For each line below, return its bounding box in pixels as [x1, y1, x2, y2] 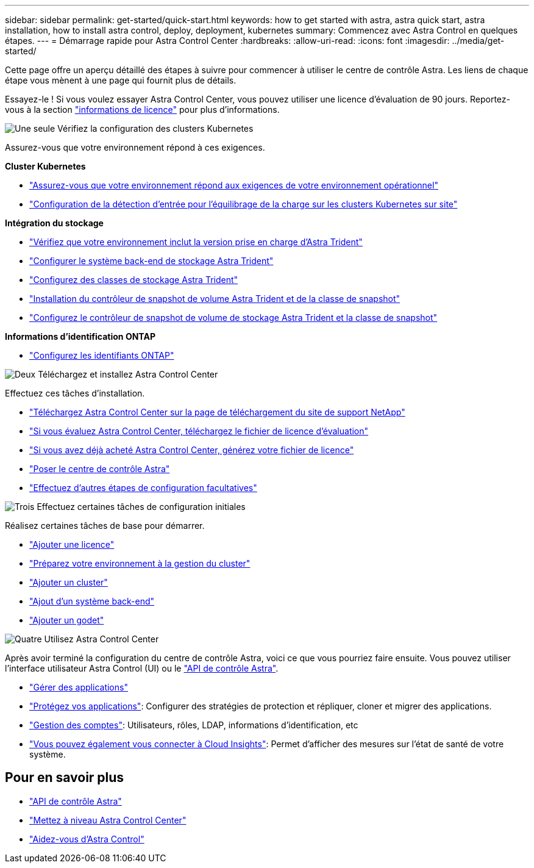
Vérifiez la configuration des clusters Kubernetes [57, 123, 254, 134]
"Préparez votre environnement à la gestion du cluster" [29, 558, 251, 569]
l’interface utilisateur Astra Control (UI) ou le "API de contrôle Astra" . [5, 663, 279, 673]
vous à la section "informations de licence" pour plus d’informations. [5, 104, 280, 115]
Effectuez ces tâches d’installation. [5, 388, 145, 398]
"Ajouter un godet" [29, 615, 104, 625]
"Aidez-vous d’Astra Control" [29, 833, 144, 844]
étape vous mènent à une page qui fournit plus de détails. [5, 75, 237, 85]
